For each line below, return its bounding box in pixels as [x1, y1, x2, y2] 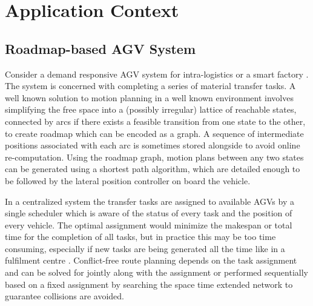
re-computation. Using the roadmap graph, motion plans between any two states [5, 150, 304, 163]
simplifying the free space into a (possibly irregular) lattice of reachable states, [5, 103, 297, 116]
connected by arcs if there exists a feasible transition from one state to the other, [5, 115, 306, 127]
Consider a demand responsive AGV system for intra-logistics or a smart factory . [5, 67, 309, 80]
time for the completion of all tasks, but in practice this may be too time [5, 230, 276, 243]
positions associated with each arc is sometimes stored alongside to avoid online [5, 139, 300, 151]
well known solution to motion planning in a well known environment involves [5, 91, 294, 104]
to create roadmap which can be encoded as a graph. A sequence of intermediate [5, 127, 304, 139]
